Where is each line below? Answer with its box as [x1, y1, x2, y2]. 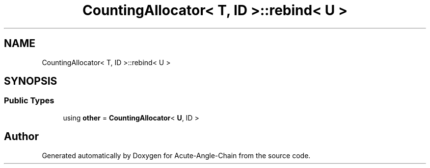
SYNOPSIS [4, 75, 57, 88]
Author [4, 130, 39, 143]
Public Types [4, 96, 54, 106]
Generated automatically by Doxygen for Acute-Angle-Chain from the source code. [42, 151, 311, 160]
